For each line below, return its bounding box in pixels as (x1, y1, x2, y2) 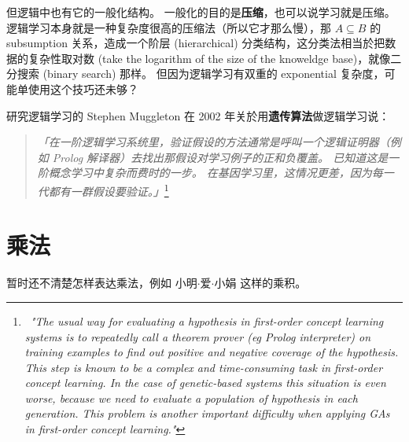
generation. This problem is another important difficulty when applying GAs (24, 405, 390, 422)
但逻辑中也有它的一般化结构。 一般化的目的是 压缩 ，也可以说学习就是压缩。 (6, 4, 396, 20)
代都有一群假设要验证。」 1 (37, 180, 169, 199)
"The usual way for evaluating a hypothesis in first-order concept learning (30, 312, 384, 329)
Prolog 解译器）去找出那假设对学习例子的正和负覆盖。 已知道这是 (52, 149, 389, 165)
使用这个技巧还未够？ (28, 80, 138, 97)
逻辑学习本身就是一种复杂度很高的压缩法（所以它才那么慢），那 (6, 19, 331, 35)
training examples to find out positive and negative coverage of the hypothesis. (24, 344, 399, 360)
